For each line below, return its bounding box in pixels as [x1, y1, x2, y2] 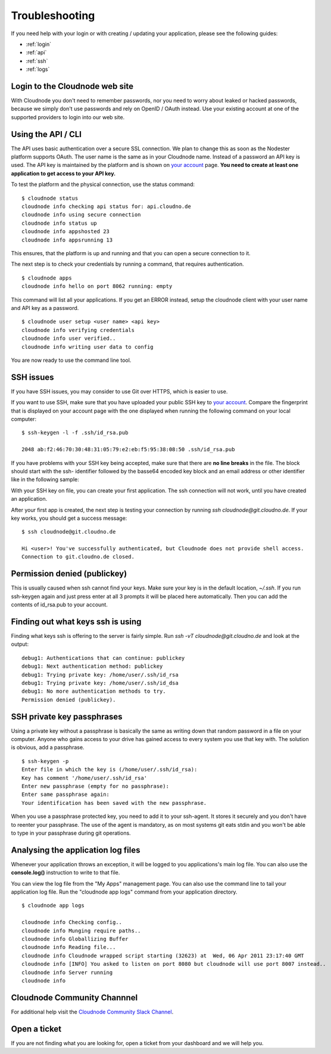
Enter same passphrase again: [21, 791, 110, 798]
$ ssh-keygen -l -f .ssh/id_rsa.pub [21, 429, 129, 436]
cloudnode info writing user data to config [21, 343, 154, 350]
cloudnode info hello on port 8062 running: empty [21, 283, 173, 290]
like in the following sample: [11, 476, 80, 483]
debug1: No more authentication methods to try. [21, 688, 166, 695]
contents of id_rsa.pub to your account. [11, 601, 108, 608]
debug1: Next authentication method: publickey [21, 663, 163, 670]
